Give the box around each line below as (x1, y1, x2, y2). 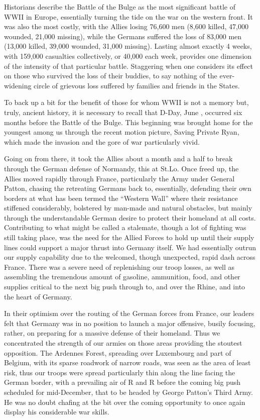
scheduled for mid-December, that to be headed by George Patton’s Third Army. (4, 386, 253, 397)
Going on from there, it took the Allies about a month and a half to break (4, 153, 233, 164)
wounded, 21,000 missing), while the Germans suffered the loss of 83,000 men (4, 31, 242, 41)
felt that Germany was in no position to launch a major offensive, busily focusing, (4, 318, 255, 328)
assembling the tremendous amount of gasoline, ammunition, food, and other (4, 271, 240, 282)
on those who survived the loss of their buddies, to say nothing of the (4, 70, 217, 81)
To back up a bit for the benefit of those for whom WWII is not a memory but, (4, 97, 249, 108)
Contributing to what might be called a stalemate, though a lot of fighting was (4, 222, 246, 233)
